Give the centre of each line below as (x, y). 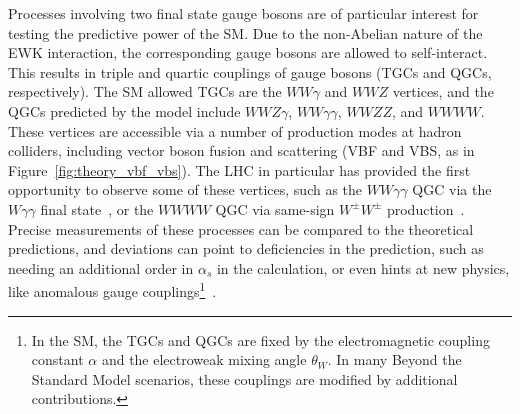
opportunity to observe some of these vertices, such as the (185, 189)
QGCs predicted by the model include (124, 110)
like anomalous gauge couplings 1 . (112, 289)
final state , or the (97, 208)
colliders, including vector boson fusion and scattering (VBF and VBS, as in (241, 150)
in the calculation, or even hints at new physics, (363, 267)
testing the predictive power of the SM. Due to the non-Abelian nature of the (245, 32)
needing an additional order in (101, 267)
